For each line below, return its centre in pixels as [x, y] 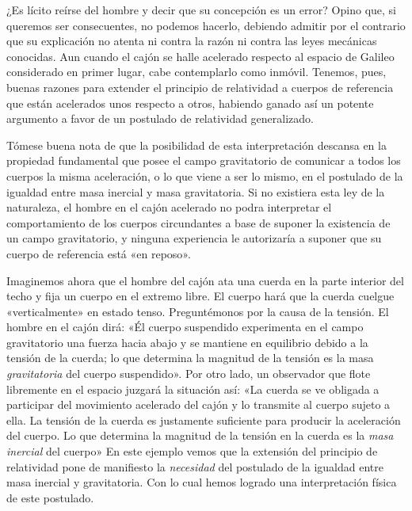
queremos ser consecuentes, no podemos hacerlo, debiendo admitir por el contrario [206, 25]
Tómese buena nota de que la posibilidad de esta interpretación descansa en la [196, 145]
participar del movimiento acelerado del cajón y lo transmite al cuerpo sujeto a [198, 404]
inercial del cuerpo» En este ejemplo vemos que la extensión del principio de [192, 451]
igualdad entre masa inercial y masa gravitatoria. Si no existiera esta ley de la [196, 191]
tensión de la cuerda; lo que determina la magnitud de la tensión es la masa [190, 358]
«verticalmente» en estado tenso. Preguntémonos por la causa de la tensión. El [198, 311]
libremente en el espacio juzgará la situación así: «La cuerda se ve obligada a [193, 389]
